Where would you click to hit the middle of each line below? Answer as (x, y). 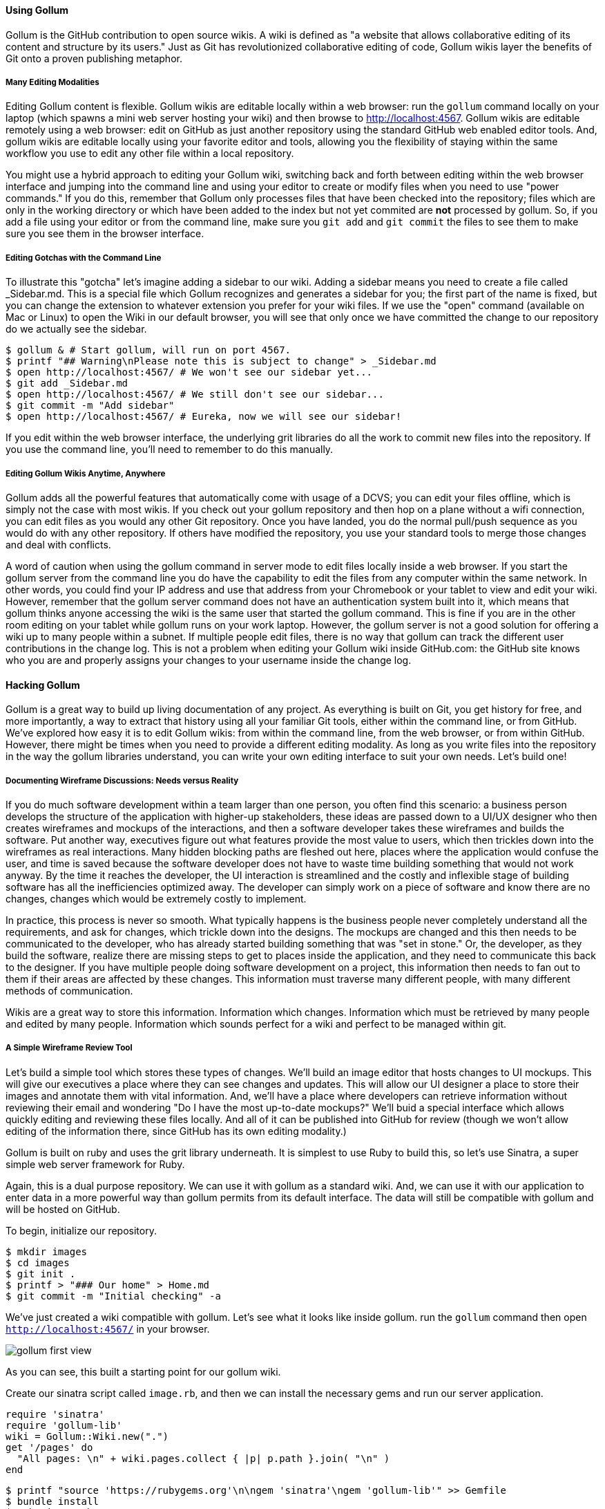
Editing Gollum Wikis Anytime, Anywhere (86, 473)
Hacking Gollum (43, 685)
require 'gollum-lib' (64, 1425)
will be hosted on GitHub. (63, 1209)
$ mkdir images (47, 1251)
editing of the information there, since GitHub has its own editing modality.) (176, 1131)
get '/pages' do (49, 1447)
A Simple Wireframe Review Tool (69, 1048)
